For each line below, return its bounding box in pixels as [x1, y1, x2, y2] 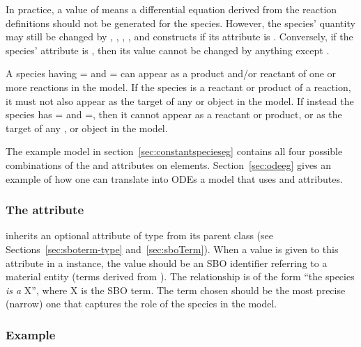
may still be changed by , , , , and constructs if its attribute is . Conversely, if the [6, 29, 353, 44]
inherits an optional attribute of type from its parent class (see [6, 228, 273, 243]
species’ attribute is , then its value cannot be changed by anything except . [6, 42, 330, 57]
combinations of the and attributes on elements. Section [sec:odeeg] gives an [6, 157, 332, 172]
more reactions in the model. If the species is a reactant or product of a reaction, [6, 79, 351, 94]
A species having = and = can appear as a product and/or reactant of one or [6, 66, 337, 81]
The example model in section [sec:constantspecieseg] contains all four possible [6, 144, 343, 159]
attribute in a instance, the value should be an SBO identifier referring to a [6, 255, 328, 270]
